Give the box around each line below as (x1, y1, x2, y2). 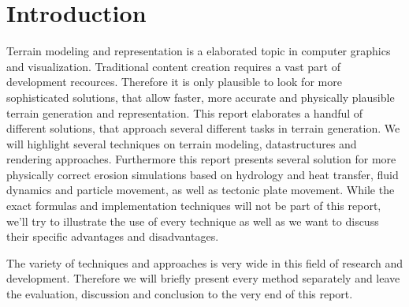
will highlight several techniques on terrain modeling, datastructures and (6, 135, 357, 152)
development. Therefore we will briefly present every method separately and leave (6, 270, 400, 286)
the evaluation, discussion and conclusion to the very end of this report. (6, 286, 353, 302)
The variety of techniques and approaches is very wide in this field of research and (6, 254, 403, 271)
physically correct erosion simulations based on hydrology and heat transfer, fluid (6, 166, 399, 182)
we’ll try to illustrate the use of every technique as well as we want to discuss (6, 212, 379, 229)
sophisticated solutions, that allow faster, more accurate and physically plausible (6, 88, 395, 105)
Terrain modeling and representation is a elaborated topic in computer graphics (6, 43, 391, 59)
